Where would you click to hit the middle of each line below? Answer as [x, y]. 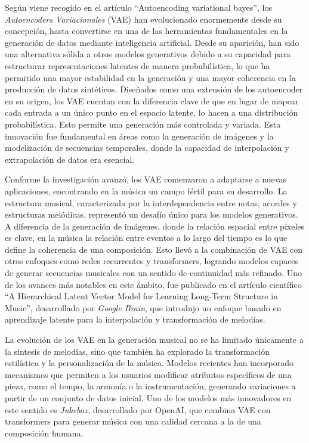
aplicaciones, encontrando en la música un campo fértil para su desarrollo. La [146, 190]
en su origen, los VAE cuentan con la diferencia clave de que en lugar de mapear [152, 100]
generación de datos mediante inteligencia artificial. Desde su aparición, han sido [152, 42]
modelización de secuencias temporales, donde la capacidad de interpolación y [147, 148]
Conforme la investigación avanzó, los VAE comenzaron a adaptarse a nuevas [146, 179]
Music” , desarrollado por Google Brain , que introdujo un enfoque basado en [143, 307]
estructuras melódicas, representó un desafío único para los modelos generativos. [152, 214]
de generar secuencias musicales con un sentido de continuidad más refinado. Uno [153, 273]
